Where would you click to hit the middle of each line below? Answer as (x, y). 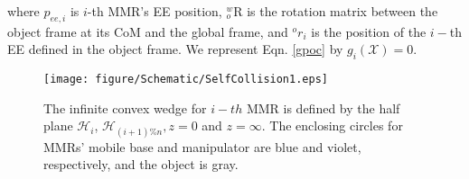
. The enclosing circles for (332, 125)
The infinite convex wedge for (125, 107)
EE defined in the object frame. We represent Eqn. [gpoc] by (175, 49)
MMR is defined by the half (323, 107)
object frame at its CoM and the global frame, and (148, 31)
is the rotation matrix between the (342, 11)
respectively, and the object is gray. (141, 164)
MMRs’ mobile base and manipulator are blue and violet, (202, 146)
